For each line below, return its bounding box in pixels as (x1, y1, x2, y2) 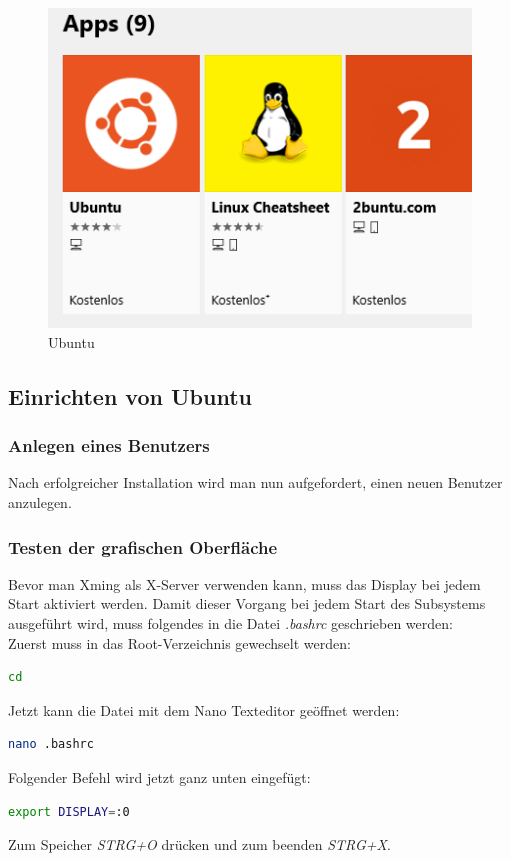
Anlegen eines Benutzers (8, 433, 210, 458)
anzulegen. (8, 491, 72, 512)
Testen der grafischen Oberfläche (8, 534, 278, 559)
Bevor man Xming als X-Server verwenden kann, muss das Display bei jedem (8, 573, 481, 594)
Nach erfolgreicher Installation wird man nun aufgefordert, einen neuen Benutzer (8, 472, 503, 493)
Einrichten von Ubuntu (8, 380, 252, 411)
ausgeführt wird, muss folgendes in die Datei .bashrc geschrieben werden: (8, 612, 453, 633)
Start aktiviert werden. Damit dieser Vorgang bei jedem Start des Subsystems (8, 593, 486, 614)
